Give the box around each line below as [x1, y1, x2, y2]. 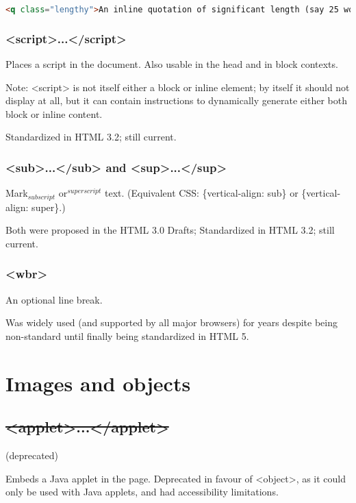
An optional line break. [5, 292, 103, 306]
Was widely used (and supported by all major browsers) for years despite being [5, 315, 338, 330]
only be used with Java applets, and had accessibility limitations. [5, 484, 279, 499]
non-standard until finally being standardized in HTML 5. [5, 328, 249, 343]
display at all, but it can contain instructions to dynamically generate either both [5, 93, 347, 108]
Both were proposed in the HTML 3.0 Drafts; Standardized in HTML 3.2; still [5, 223, 335, 237]
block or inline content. [5, 106, 103, 121]
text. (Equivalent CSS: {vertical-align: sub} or [104, 186, 298, 200]
